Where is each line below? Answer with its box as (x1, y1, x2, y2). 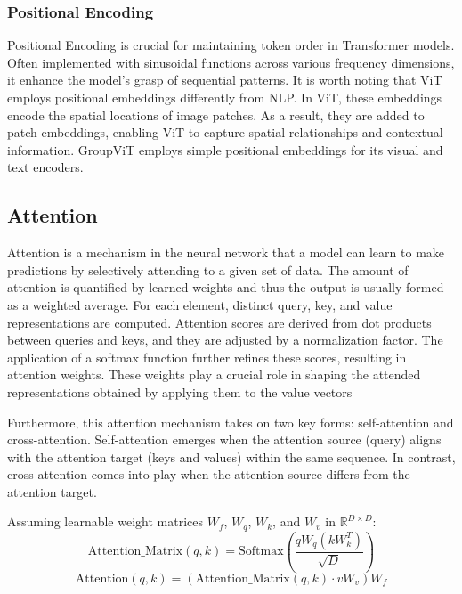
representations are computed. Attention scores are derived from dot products (7, 313, 432, 331)
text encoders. (7, 158, 84, 176)
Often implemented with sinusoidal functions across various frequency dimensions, (7, 53, 455, 71)
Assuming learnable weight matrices (7, 512, 204, 531)
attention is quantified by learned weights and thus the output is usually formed (7, 278, 444, 297)
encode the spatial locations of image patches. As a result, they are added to (7, 105, 425, 124)
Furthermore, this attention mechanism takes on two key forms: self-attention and (7, 412, 454, 431)
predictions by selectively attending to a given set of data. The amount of (7, 260, 409, 279)
